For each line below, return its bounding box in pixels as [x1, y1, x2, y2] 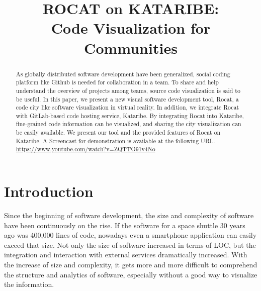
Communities [84, 37, 178, 58]
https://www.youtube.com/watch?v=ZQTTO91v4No [16, 145, 155, 153]
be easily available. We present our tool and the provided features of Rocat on [16, 128, 221, 137]
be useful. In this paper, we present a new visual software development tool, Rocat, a [16, 94, 239, 103]
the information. [4, 279, 54, 289]
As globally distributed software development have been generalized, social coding [16, 69, 230, 78]
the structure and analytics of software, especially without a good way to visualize [4, 269, 257, 279]
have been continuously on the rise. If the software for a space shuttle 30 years [4, 220, 245, 230]
